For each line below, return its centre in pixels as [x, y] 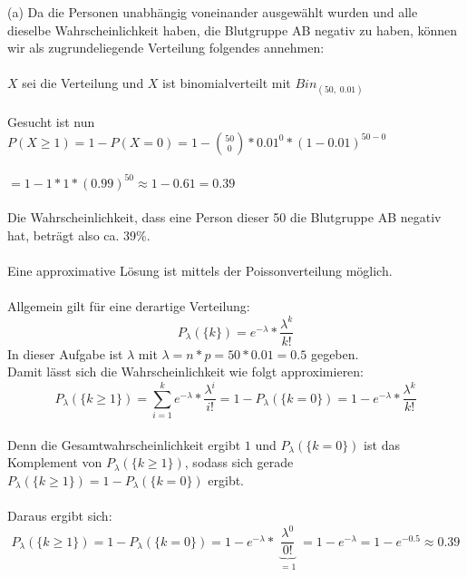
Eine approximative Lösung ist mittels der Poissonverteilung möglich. [200, 271]
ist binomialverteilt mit [227, 83]
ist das [382, 444]
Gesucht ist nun [51, 122]
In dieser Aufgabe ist [65, 353]
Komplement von [55, 462]
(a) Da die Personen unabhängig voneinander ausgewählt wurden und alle [213, 12]
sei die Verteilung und [83, 83]
